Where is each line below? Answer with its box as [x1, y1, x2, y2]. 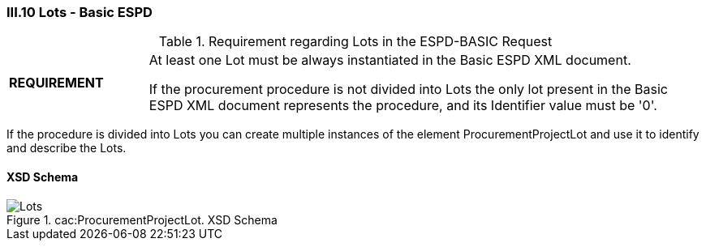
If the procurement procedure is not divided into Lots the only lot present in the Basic [149, 81, 668, 98]
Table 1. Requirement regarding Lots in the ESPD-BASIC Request [158, 33, 553, 50]
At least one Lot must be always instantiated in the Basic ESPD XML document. [149, 52, 631, 69]
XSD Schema [6, 169, 79, 184]
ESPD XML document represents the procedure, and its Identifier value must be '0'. [149, 97, 657, 114]
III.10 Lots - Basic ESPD [6, 4, 153, 20]
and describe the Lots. [6, 141, 127, 155]
